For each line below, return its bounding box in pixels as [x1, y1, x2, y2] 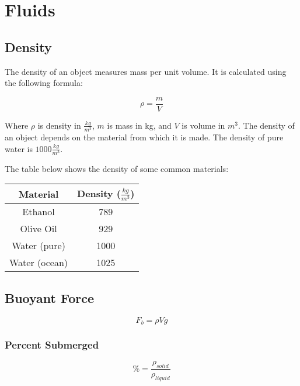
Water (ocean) [9, 256, 68, 270]
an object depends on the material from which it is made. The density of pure [5, 130, 284, 143]
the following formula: [5, 77, 83, 89]
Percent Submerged [5, 337, 99, 352]
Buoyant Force [5, 288, 95, 306]
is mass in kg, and [107, 119, 172, 131]
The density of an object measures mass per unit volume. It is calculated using [5, 65, 287, 77]
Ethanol [22, 205, 55, 219]
